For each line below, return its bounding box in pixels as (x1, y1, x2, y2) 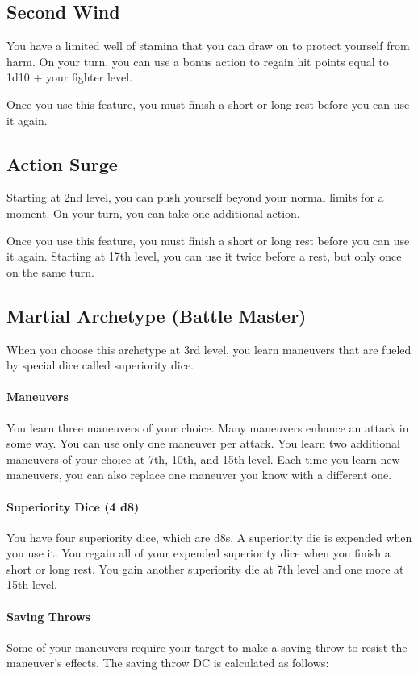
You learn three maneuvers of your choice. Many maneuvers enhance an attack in (6, 419, 409, 436)
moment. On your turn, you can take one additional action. (6, 204, 300, 221)
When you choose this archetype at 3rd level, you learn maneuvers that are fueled (6, 340, 412, 357)
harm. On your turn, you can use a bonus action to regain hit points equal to (6, 52, 389, 69)
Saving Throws (6, 607, 91, 624)
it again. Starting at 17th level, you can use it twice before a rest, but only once (6, 248, 402, 265)
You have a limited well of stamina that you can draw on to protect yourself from (6, 37, 410, 54)
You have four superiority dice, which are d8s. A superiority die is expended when (6, 528, 412, 545)
